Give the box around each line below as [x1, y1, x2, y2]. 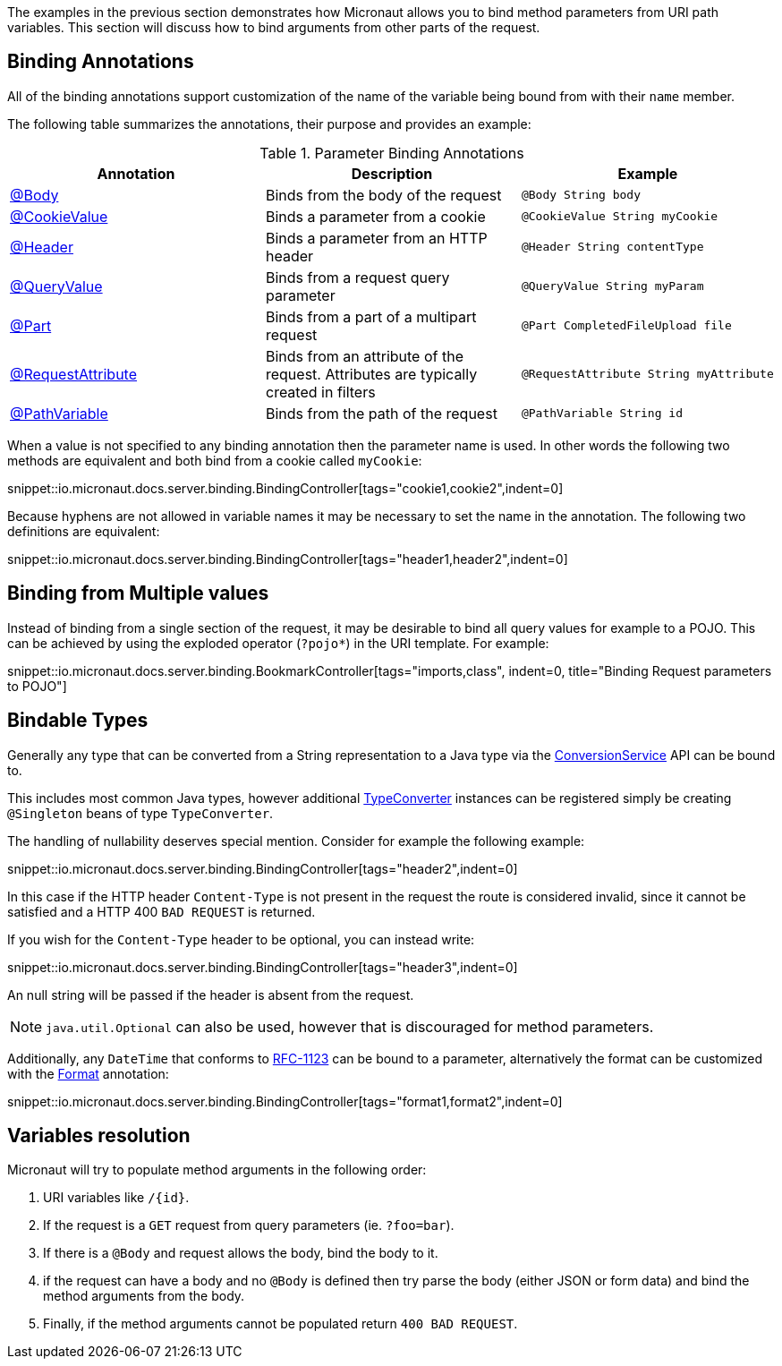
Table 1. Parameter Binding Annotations [259, 143, 524, 162]
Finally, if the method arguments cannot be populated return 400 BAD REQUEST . [43, 1316, 518, 1332]
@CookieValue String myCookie [521, 209, 718, 224]
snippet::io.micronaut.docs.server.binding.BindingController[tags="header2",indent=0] [7, 860, 518, 876]
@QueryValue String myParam [521, 279, 704, 294]
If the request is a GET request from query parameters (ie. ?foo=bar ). [43, 1217, 455, 1234]
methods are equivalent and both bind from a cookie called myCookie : [7, 452, 422, 468]
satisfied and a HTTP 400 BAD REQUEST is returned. [7, 903, 316, 919]
